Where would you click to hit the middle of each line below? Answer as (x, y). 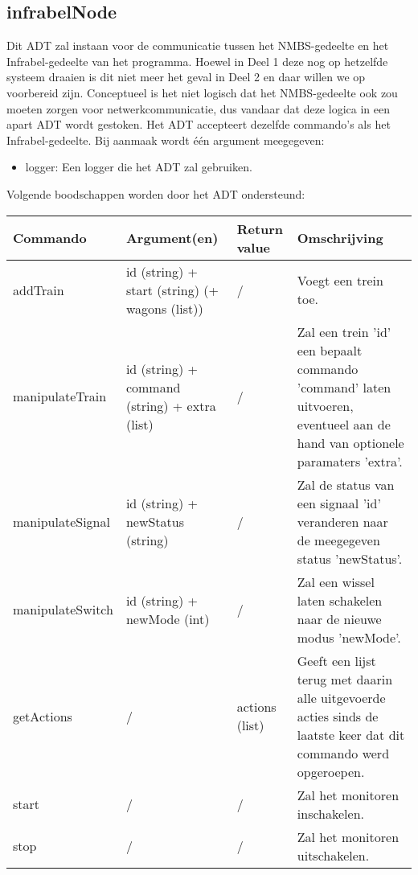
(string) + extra (171, 405)
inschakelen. (330, 813)
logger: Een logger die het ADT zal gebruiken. (139, 167)
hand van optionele (350, 442)
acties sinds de (338, 716)
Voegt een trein (340, 281)
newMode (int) (168, 618)
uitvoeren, (325, 405)
